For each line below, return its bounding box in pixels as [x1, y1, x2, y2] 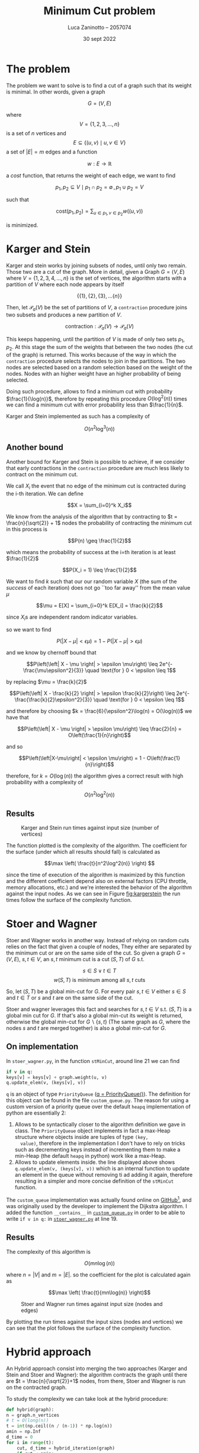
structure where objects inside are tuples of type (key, [14, 1134, 149, 1141]
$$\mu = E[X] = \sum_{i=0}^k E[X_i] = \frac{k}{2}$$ [36, 601, 163, 609]
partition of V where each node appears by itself [6, 280, 124, 288]
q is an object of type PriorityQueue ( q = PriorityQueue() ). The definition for [6, 1090, 191, 1097]
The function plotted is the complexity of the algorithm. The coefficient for [6, 841, 188, 849]
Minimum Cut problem [43, 4, 156, 18]
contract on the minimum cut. [6, 471, 78, 478]
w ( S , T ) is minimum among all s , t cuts [53, 976, 146, 983]
